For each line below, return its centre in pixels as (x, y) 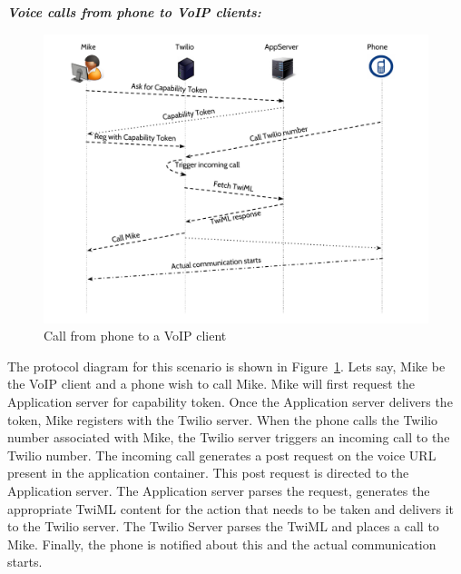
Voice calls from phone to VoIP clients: (134, 12)
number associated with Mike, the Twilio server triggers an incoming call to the (229, 437)
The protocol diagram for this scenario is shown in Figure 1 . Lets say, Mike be (226, 366)
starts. (25, 562)
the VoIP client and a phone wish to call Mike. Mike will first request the (211, 384)
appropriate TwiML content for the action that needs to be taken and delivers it (231, 508)
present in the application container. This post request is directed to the (208, 473)
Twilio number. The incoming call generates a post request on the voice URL (222, 455)
